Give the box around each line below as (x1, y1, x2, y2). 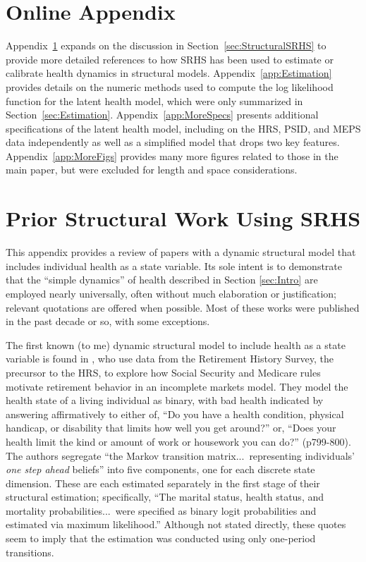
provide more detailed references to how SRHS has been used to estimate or (6, 51, 334, 66)
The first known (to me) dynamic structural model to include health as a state (6, 337, 346, 352)
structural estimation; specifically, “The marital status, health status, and (6, 489, 324, 504)
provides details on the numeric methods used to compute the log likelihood (6, 79, 334, 94)
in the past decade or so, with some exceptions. (6, 314, 210, 329)
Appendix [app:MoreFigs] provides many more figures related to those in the (6, 148, 338, 163)
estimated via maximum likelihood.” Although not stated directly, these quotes (6, 517, 346, 532)
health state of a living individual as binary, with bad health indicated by (6, 393, 324, 408)
